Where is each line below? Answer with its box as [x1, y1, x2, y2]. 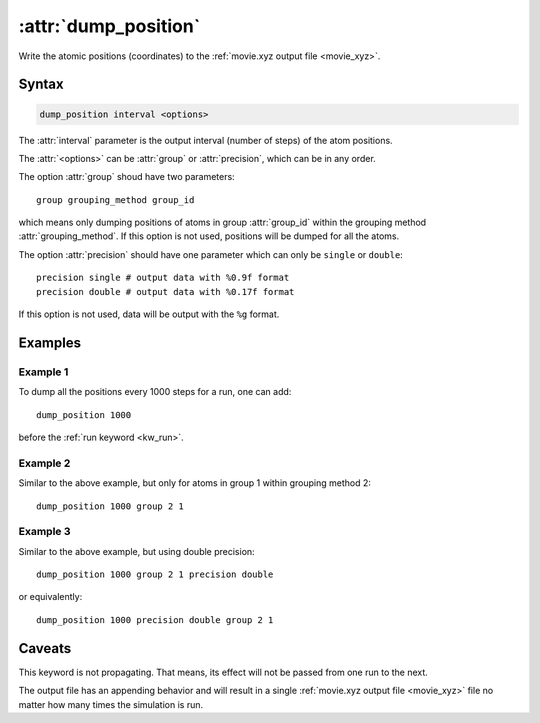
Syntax [18, 76, 64, 93]
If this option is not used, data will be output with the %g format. [18, 308, 280, 320]
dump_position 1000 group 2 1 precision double [36, 569, 274, 580]
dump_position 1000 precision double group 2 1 [36, 614, 274, 625]
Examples [18, 334, 82, 351]
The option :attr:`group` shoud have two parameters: [18, 171, 235, 183]
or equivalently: [18, 591, 83, 603]
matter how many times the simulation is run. [18, 698, 204, 710]
